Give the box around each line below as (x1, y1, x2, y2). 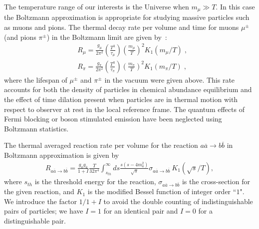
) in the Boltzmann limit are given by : (46, 31, 167, 42)
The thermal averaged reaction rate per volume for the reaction (4, 140, 198, 150)
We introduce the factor (4, 196, 77, 206)
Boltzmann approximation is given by (4, 149, 119, 160)
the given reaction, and (4, 186, 74, 197)
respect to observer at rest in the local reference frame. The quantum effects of (4, 104, 245, 114)
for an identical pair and (103, 206, 178, 216)
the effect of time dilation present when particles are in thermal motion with (4, 94, 238, 104)
